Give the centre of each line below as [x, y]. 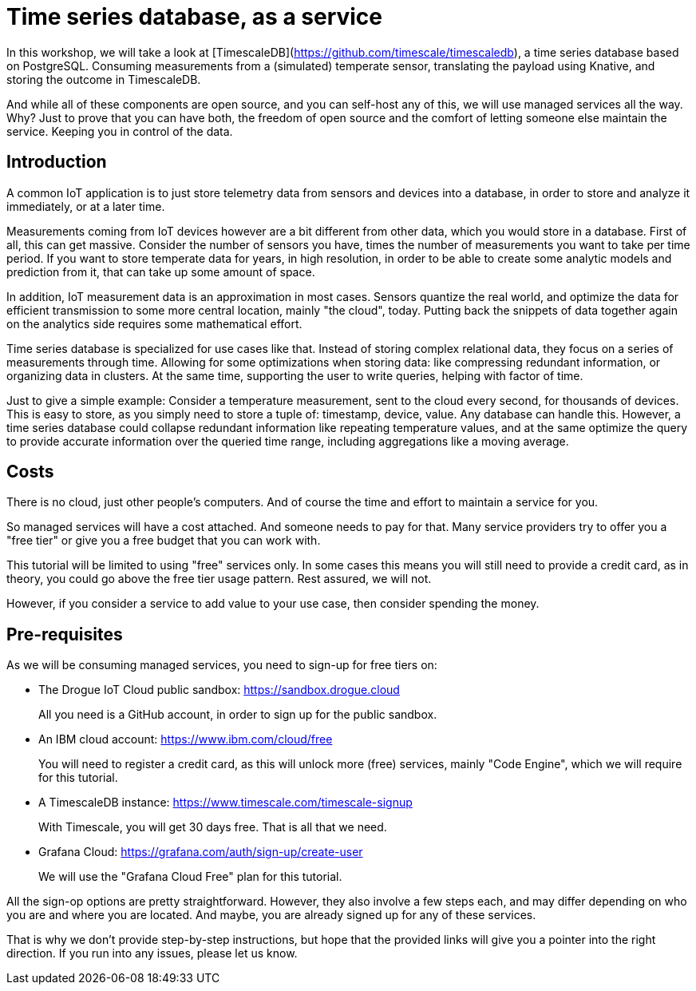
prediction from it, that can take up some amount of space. [161, 272]
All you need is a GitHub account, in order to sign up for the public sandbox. [238, 715]
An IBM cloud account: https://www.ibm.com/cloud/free [186, 739]
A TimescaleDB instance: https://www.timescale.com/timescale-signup [225, 803]
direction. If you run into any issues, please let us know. [152, 953]
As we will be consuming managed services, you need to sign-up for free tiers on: [222, 665]
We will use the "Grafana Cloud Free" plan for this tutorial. [190, 877]
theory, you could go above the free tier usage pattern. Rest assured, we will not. [219, 579]
